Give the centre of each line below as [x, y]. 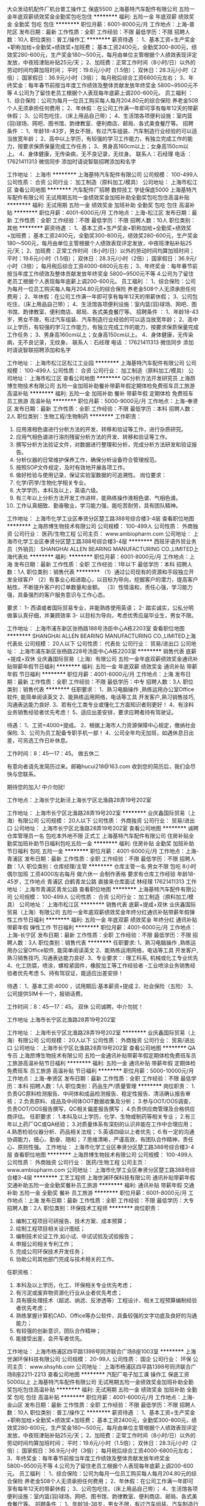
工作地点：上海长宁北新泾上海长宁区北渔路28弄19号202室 [79, 800]
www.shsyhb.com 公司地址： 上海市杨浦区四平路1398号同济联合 [110, 1367]
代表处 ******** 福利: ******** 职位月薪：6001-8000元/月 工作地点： [101, 557]
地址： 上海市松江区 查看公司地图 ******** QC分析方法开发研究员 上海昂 [104, 378]
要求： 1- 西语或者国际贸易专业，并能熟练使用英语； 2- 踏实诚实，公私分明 [100, 608]
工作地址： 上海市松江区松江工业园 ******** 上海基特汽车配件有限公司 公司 [102, 363]
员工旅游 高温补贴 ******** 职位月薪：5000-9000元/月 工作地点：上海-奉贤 [102, 401]
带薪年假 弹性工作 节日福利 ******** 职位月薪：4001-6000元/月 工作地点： [102, 927]
